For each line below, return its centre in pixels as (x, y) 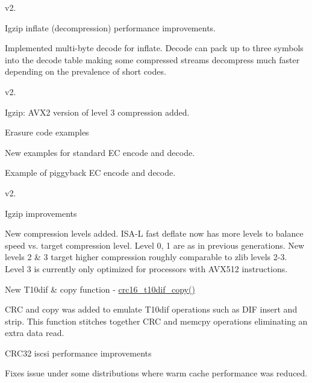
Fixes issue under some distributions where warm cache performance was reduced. (156, 373)
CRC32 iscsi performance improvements (78, 353)
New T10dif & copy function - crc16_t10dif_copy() (100, 289)
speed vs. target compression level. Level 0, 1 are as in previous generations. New (155, 245)
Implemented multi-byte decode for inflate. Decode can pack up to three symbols (154, 48)
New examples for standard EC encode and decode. (100, 152)
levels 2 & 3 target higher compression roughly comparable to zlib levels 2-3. (146, 257)
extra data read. (35, 333)
